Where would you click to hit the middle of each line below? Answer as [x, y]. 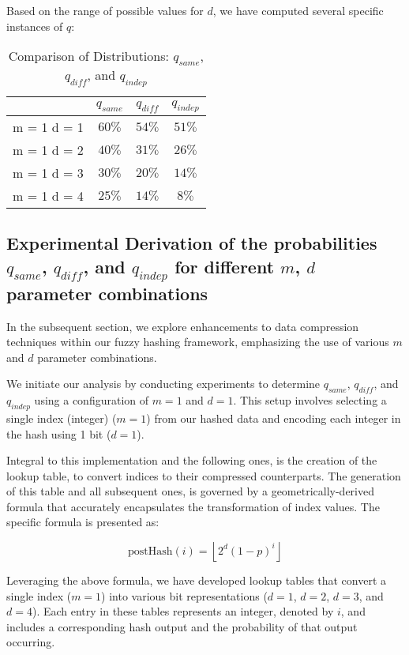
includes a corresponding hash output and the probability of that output [182, 626]
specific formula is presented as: [83, 522]
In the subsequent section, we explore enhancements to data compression [183, 326]
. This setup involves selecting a [310, 400]
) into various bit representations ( [184, 595]
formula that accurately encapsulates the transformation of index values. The [193, 506]
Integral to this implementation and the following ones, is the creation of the [192, 460]
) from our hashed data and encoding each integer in [274, 418]
